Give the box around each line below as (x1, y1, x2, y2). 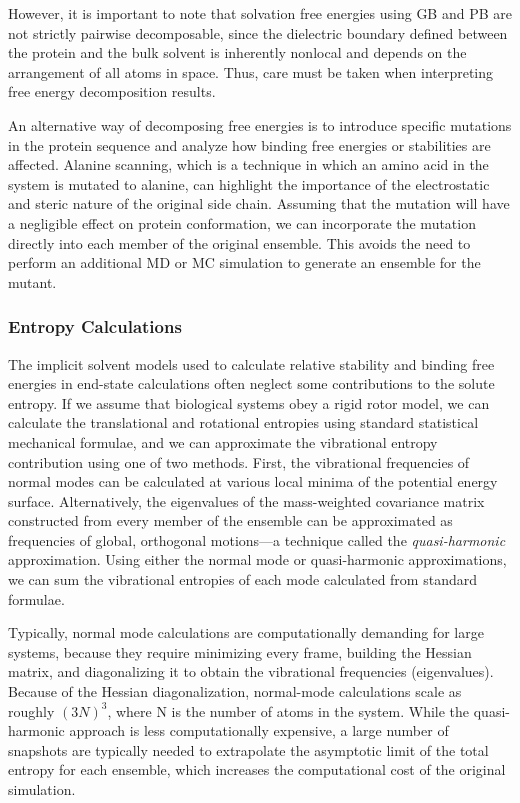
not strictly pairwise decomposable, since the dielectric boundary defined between (8, 22, 508, 43)
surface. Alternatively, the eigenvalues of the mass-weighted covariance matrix (8, 490, 485, 511)
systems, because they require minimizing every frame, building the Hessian (8, 641, 472, 662)
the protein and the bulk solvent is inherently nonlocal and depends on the (8, 42, 467, 63)
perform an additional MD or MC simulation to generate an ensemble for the (8, 252, 481, 273)
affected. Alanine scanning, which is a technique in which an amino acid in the (8, 154, 489, 175)
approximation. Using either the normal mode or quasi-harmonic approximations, (8, 549, 507, 570)
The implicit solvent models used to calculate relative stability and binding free (8, 353, 495, 374)
